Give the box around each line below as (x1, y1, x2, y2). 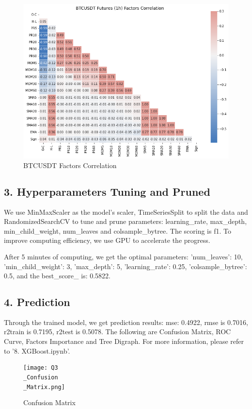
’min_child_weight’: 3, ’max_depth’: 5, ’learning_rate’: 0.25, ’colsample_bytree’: (4, 261, 247, 271)
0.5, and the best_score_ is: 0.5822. (4, 271, 110, 281)
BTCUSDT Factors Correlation (23, 160, 117, 170)
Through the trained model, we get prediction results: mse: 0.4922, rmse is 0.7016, (4, 317, 248, 327)
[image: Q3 (23, 364, 58, 372)
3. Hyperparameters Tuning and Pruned (4, 184, 210, 199)
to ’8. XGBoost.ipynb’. (4, 345, 70, 356)
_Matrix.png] (23, 383, 65, 391)
